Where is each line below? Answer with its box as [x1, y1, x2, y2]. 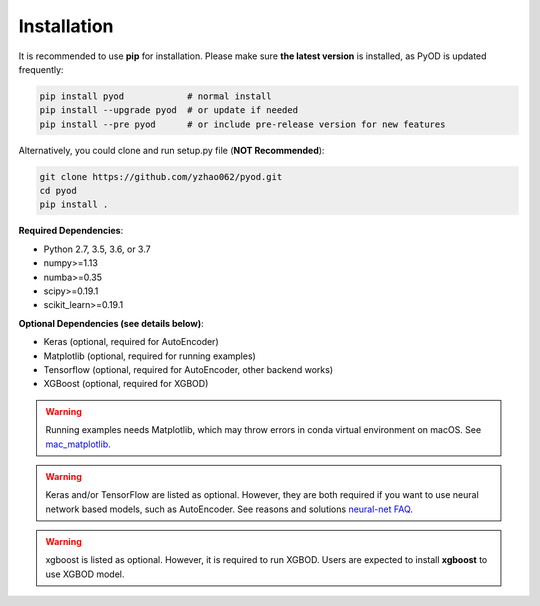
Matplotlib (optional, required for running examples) [43, 350, 257, 362]
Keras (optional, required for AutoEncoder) [43, 336, 219, 348]
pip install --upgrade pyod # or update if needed [39, 105, 299, 116]
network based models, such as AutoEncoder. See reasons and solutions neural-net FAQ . [45, 503, 414, 515]
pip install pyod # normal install [39, 90, 272, 102]
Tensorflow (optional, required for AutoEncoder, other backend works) [43, 363, 334, 375]
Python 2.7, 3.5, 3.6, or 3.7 [43, 243, 151, 255]
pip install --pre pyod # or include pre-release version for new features [39, 118, 446, 130]
